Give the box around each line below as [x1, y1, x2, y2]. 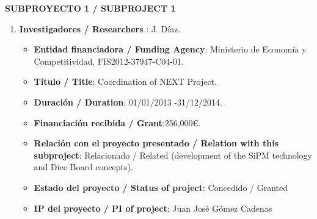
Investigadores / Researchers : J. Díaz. [19, 22, 181, 35]
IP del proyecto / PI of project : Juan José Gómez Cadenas [34, 201, 272, 214]
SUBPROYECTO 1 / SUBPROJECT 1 [5, 2, 176, 14]
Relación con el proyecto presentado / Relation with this [34, 137, 279, 149]
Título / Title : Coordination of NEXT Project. [34, 75, 217, 88]
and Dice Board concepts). [34, 160, 133, 173]
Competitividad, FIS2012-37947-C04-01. [34, 54, 184, 67]
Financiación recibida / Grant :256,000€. [34, 116, 201, 129]
